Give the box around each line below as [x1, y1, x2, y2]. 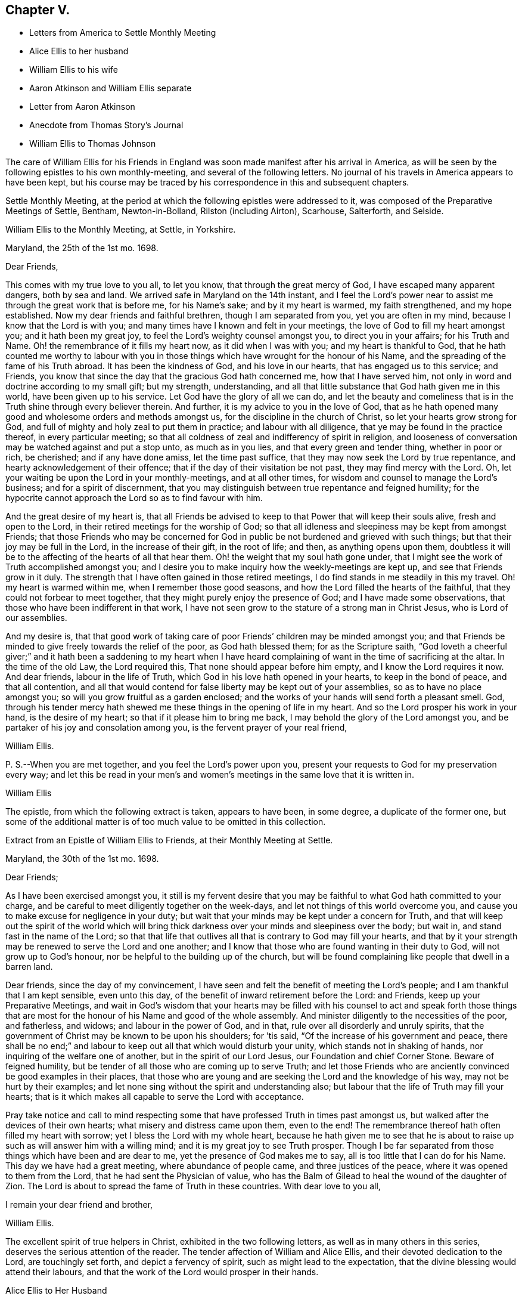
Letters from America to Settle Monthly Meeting [29, 27, 216, 38]
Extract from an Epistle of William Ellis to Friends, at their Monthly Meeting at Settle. [5, 835, 333, 846]
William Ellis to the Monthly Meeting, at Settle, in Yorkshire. [5, 224, 236, 235]
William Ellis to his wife [29, 64, 118, 75]
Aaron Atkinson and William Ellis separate [29, 83, 192, 94]
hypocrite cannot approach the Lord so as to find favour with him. [5, 493, 263, 503]
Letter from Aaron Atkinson [29, 101, 135, 112]
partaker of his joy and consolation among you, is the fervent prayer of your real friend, [5, 722, 347, 733]
